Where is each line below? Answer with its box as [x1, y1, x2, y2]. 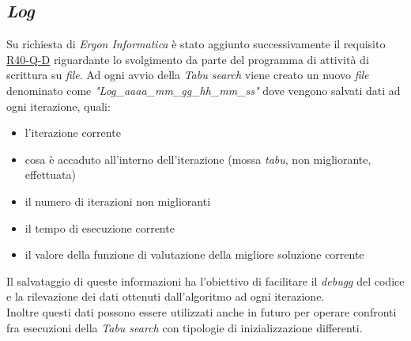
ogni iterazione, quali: [6, 97, 111, 114]
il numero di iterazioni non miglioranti [25, 192, 211, 209]
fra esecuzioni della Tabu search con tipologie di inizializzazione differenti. [6, 319, 363, 335]
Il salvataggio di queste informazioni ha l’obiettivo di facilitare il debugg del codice [6, 272, 405, 289]
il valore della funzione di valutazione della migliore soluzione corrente [25, 246, 364, 263]
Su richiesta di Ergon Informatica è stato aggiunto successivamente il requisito [6, 36, 386, 52]
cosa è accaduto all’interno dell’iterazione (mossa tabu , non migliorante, [25, 150, 371, 167]
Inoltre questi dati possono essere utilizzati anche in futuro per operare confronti [6, 303, 397, 320]
